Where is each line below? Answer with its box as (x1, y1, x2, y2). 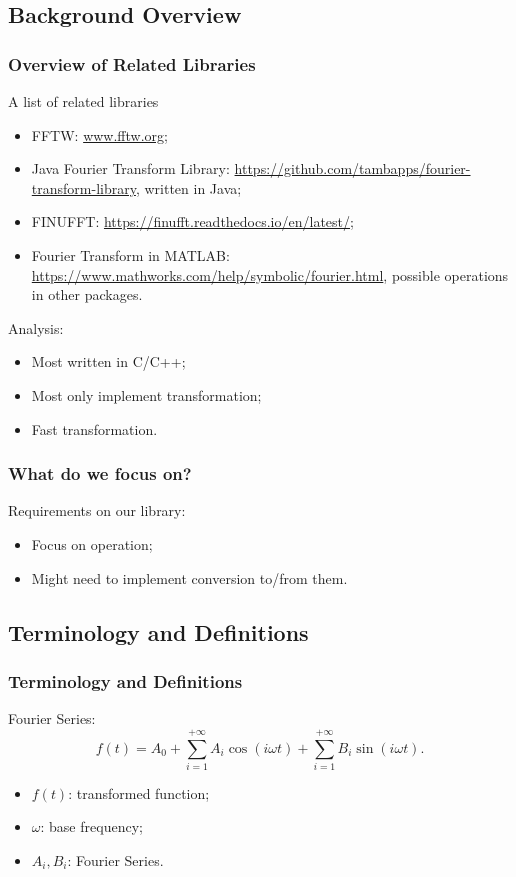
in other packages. (31, 284, 143, 305)
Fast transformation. (31, 418, 158, 439)
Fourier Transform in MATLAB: (31, 244, 230, 265)
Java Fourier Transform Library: (31, 158, 230, 179)
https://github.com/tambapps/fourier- (234, 158, 471, 179)
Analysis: (8, 317, 64, 338)
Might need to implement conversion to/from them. (31, 567, 348, 588)
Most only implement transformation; (31, 384, 262, 405)
